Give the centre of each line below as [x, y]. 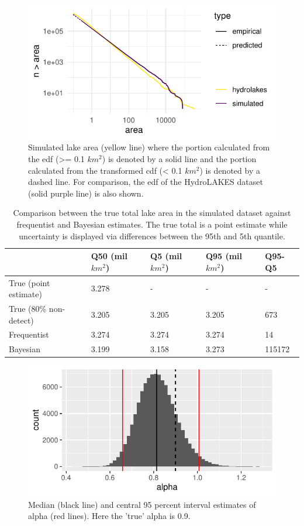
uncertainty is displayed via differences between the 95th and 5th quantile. [152, 236]
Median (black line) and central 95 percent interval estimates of [142, 504]
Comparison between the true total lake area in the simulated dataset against [152, 213]
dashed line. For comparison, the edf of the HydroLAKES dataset [146, 182]
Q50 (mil [109, 256]
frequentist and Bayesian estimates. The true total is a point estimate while [152, 224]
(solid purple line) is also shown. [86, 193]
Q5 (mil [166, 256]
